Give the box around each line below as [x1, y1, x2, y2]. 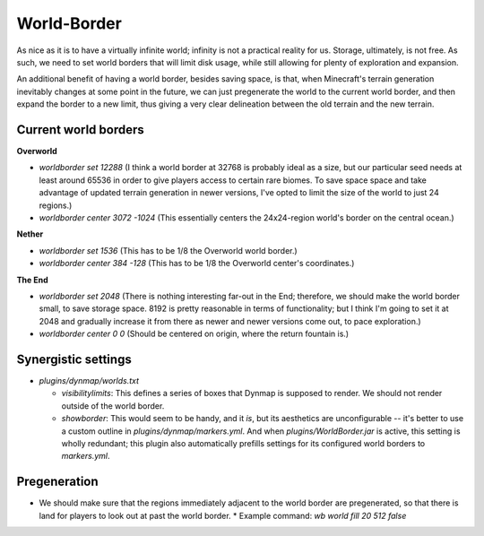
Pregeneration [16, 474, 99, 489]
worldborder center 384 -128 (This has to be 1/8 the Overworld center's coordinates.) [39, 258, 355, 269]
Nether [16, 229, 44, 239]
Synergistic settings [16, 351, 132, 367]
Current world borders [16, 122, 145, 137]
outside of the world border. [61, 400, 165, 411]
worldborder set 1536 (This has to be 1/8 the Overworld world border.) [39, 245, 298, 255]
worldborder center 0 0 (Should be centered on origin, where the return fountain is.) [39, 328, 350, 340]
